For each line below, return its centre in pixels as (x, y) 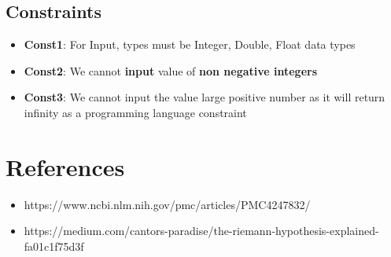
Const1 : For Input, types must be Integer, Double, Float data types (190, 44)
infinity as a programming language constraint (135, 112)
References (65, 166)
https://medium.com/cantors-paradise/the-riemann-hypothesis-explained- (201, 231)
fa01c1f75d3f (54, 246)
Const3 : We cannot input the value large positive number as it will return (205, 97)
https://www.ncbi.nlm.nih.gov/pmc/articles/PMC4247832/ (167, 204)
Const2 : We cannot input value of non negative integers (171, 70)
